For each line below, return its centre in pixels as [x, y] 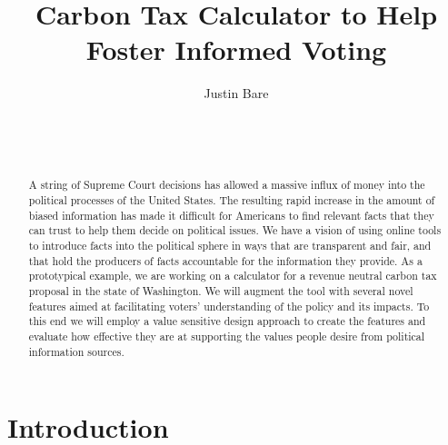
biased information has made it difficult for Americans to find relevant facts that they [231, 215]
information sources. [76, 351]
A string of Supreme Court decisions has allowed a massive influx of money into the [227, 185]
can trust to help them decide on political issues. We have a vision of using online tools [235, 230]
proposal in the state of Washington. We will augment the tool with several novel [221, 291]
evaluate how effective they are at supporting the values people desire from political [227, 336]
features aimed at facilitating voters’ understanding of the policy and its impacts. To [229, 306]
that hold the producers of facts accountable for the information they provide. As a [225, 260]
